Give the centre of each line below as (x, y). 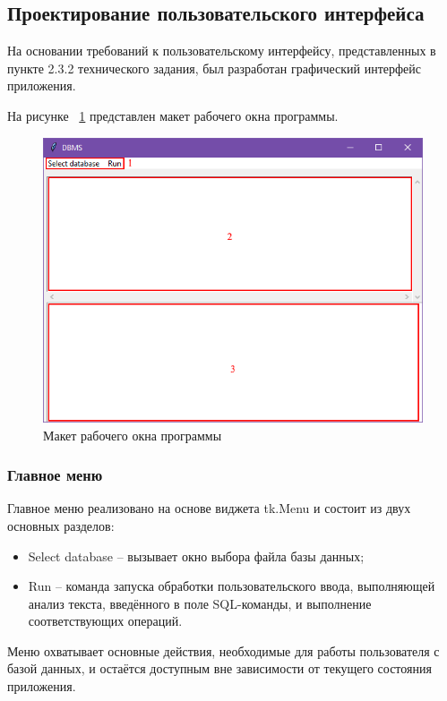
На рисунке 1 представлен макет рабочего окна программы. (173, 115)
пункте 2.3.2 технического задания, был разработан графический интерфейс (215, 68)
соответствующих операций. (105, 621)
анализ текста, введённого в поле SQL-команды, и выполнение (200, 603)
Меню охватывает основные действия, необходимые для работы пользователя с (223, 650)
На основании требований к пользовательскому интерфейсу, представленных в (222, 51)
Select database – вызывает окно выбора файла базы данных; (196, 556)
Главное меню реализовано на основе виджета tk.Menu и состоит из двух (209, 508)
